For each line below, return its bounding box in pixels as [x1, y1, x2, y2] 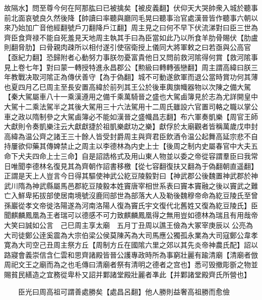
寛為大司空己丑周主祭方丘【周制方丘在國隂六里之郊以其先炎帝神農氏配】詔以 [4, 239, 258, 250]
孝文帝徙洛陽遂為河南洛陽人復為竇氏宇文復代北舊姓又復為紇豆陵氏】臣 [25, 200, 258, 210]
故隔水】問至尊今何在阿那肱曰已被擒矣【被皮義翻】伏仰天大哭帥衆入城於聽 [4, 3, 251, 13]
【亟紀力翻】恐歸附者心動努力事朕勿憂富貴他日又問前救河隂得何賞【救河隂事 [4, 51, 258, 62]
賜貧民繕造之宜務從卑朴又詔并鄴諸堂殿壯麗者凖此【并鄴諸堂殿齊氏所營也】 [4, 269, 251, 280]
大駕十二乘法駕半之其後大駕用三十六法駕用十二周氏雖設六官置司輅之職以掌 [4, 101, 251, 111]
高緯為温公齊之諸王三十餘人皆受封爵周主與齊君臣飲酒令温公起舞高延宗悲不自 [4, 131, 258, 141]
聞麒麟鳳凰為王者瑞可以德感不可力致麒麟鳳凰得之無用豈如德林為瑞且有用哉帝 [4, 210, 258, 220]
